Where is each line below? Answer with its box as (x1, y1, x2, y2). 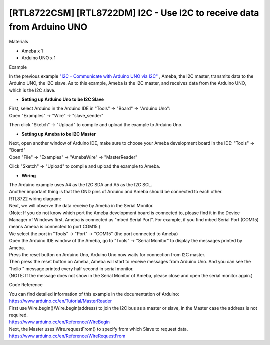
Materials (9, 39, 28, 45)
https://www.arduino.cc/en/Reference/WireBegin (9, 319, 110, 325)
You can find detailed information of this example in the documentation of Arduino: (9, 291, 179, 297)
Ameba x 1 (21, 48, 43, 54)
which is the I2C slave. (9, 87, 56, 93)
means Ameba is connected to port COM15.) (9, 224, 101, 230)
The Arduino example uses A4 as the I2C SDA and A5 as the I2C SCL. (9, 181, 152, 187)
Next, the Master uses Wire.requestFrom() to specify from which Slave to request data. (9, 326, 188, 332)
